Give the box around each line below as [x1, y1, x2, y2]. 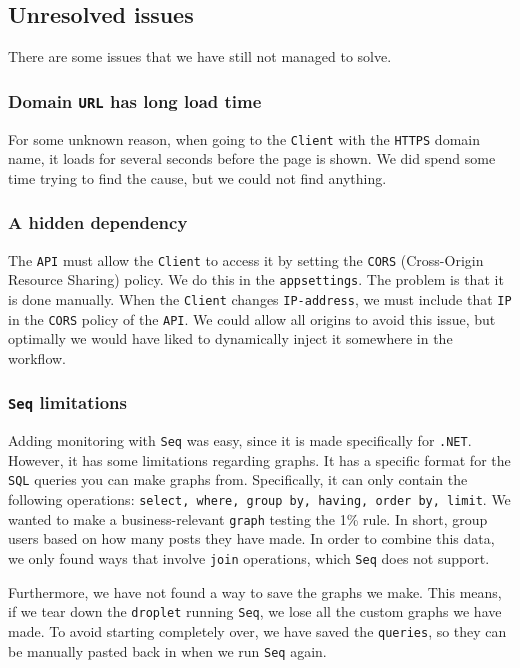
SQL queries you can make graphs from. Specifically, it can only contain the [8, 469, 468, 490]
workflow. [8, 347, 66, 368]
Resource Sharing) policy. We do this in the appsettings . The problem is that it [8, 269, 504, 290]
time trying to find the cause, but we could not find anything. [8, 167, 387, 188]
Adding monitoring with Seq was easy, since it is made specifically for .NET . [8, 430, 472, 451]
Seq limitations [8, 390, 127, 415]
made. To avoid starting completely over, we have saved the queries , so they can [8, 620, 507, 641]
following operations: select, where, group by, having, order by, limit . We [8, 489, 511, 510]
